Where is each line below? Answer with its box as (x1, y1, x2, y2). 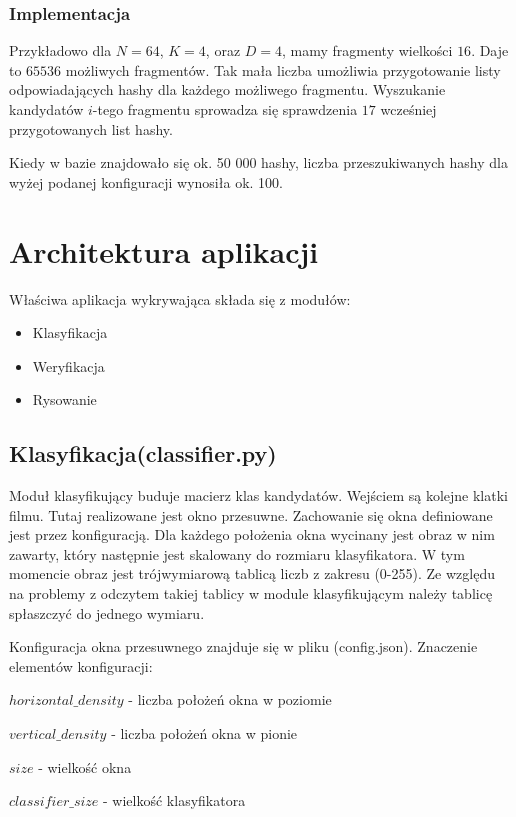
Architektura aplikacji (9, 230, 319, 271)
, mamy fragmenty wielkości (282, 40, 453, 61)
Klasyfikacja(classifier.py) (9, 438, 277, 469)
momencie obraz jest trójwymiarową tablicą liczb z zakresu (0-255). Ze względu (9, 563, 495, 584)
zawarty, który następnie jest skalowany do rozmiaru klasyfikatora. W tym (9, 543, 465, 564)
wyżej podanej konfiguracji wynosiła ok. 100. (9, 171, 283, 192)
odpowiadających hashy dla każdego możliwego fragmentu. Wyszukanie (9, 79, 446, 100)
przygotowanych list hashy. (9, 118, 173, 139)
